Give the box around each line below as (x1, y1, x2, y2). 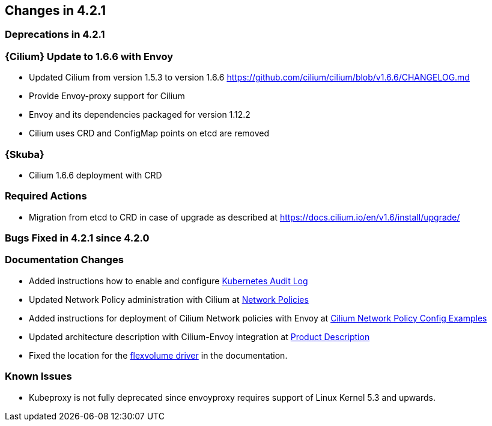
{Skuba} (5, 148, 44, 160)
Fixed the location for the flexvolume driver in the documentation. (29, 350, 288, 361)
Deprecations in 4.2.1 (5, 28, 105, 41)
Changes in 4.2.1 (5, 3, 106, 18)
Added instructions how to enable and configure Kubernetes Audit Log (29, 275, 308, 286)
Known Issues (5, 370, 72, 383)
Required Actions (5, 190, 87, 202)
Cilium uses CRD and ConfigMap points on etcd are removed (29, 128, 270, 139)
